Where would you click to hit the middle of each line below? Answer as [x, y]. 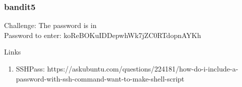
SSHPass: [30, 68]
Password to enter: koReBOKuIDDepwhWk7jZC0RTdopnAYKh [103, 35]
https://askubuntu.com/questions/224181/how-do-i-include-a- [143, 68]
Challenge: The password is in [50, 25]
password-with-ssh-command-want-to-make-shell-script [100, 78]
